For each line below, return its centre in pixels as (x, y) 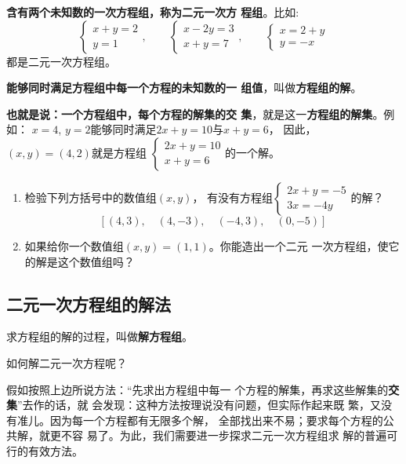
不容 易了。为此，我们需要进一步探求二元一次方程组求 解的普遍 (224, 435)
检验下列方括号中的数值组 (91, 197)
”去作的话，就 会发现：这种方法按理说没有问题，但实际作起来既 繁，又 (199, 405)
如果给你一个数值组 (74, 245)
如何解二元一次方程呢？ (67, 362)
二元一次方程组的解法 (89, 303)
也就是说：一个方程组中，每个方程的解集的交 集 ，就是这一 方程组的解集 (190, 113)
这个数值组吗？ (96, 261)
